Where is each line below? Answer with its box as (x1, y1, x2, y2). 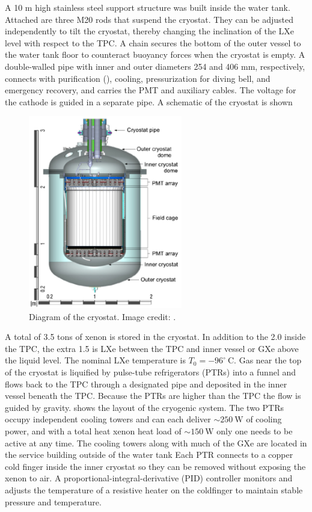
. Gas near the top (234, 354, 302, 366)
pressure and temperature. (5, 495, 102, 508)
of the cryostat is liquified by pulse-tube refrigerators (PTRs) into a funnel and (5, 366, 296, 378)
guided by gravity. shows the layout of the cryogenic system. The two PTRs (5, 401, 284, 413)
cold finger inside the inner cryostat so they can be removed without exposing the (5, 460, 306, 472)
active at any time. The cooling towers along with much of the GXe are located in (5, 436, 307, 449)
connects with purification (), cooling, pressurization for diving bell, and (5, 72, 271, 84)
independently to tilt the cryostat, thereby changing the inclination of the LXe (5, 25, 295, 37)
